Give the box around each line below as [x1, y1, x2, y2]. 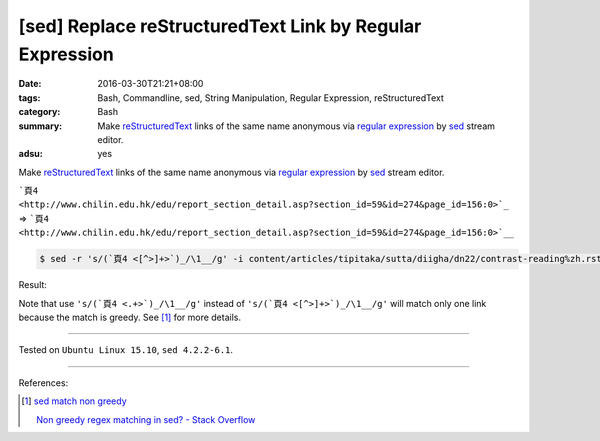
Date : [18, 78, 42, 90]
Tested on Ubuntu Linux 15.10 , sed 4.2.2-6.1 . [18, 344, 234, 356]
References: [18, 376, 69, 389]
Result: [18, 279, 47, 291]
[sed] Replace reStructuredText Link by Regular [18, 15, 422, 37]
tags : [18, 91, 41, 104]
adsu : [18, 148, 44, 160]
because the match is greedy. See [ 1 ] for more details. [18, 311, 242, 323]
